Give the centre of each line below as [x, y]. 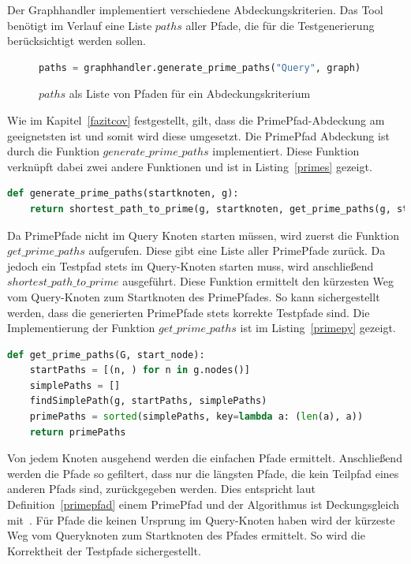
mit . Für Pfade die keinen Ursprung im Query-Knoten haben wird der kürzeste [201, 519]
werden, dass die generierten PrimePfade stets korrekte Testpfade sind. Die [189, 312]
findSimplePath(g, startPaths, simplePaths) [148, 401]
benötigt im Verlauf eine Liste [80, 25]
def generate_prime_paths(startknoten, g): [123, 194]
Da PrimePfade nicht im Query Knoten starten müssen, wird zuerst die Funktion [204, 235]
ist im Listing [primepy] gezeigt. [318, 328]
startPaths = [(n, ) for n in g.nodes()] [140, 370]
